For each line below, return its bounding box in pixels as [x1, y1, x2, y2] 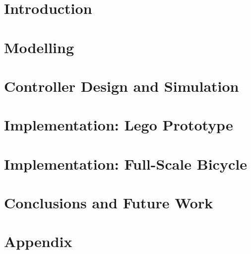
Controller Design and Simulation [4, 75, 239, 96]
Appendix [4, 231, 72, 252]
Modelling [4, 37, 74, 57]
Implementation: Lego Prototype [4, 115, 233, 135]
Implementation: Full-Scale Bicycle [4, 153, 247, 174]
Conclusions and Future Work [4, 192, 213, 213]
